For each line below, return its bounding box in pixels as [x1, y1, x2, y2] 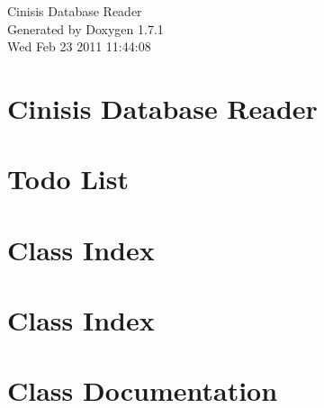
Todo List [7, 160, 129, 197]
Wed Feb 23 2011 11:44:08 [7, 37, 151, 56]
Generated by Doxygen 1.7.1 [7, 19, 164, 38]
